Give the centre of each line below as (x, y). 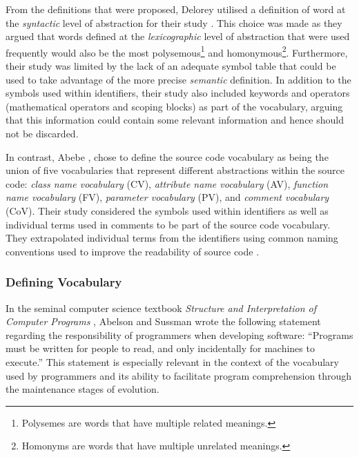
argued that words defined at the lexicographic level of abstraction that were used (178, 36)
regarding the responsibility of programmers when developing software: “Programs (179, 334)
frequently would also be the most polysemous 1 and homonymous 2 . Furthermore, (177, 51)
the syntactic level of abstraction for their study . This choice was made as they (174, 22)
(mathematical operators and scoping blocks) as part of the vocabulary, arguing (174, 106)
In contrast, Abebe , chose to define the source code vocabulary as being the (167, 156)
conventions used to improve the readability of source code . (133, 251)
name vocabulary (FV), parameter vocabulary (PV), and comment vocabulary (167, 197)
